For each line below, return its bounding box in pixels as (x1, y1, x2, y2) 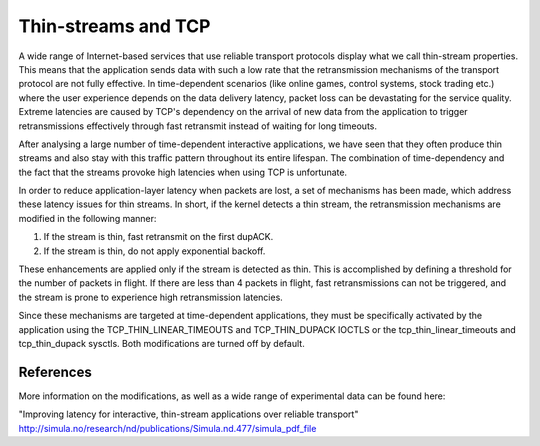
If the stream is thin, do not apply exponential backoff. (43, 245, 266, 257)
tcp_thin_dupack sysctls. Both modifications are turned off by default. (18, 337, 305, 349)
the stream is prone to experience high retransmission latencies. (18, 291, 284, 303)
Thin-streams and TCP (18, 15, 211, 37)
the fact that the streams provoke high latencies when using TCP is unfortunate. (18, 166, 348, 178)
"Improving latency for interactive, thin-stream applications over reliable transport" (18, 408, 359, 420)
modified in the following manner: (18, 212, 157, 224)
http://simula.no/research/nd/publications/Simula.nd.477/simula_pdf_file (18, 422, 317, 434)
